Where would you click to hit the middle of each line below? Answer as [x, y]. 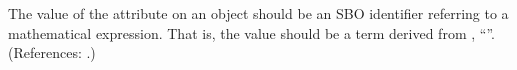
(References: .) [52, 52]
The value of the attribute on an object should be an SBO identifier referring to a [258, 13]
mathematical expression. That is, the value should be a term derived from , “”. [251, 32]
